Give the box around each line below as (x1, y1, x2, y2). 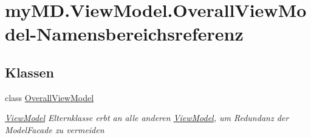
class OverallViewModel (5, 91, 94, 103)
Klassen (5, 62, 54, 81)
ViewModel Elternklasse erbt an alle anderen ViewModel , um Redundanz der (5, 111, 289, 124)
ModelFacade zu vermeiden (5, 123, 104, 136)
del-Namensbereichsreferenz (5, 21, 244, 46)
